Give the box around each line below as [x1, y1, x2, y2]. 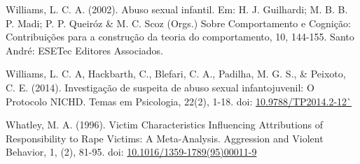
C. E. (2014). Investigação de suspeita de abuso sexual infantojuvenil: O [6, 80, 314, 94]
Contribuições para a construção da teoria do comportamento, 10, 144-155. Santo [6, 29, 354, 44]
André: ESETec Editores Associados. [6, 43, 163, 57]
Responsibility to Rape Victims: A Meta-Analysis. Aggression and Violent [6, 131, 324, 145]
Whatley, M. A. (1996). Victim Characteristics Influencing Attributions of [6, 117, 324, 132]
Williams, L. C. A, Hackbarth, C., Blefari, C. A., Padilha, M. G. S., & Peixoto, [6, 66, 346, 81]
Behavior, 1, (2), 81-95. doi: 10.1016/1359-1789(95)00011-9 [6, 144, 257, 159]
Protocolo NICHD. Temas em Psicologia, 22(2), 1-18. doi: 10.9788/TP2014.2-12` [6, 94, 352, 108]
